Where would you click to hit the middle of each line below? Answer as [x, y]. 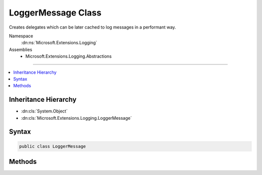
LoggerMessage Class [55, 13]
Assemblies [21, 49]
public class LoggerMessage [52, 146]
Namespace [21, 36]
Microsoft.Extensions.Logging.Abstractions [68, 56]
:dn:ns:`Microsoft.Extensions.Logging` [59, 43]
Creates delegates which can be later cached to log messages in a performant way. [93, 27]
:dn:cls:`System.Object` [44, 111]
